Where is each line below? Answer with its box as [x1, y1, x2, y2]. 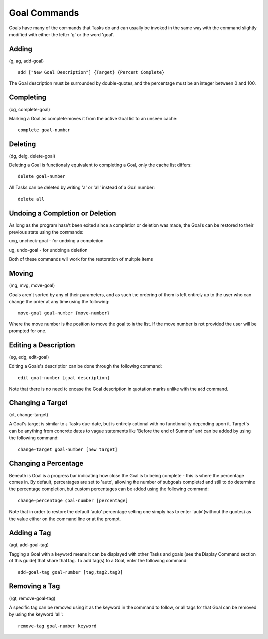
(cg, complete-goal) [9, 106, 50, 112]
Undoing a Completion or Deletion [9, 209, 116, 217]
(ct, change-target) [9, 412, 49, 418]
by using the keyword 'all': [9, 611, 63, 617]
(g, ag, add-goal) [9, 58, 44, 64]
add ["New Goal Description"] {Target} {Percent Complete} [18, 70, 165, 75]
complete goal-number [18, 127, 70, 133]
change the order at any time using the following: [9, 298, 110, 304]
